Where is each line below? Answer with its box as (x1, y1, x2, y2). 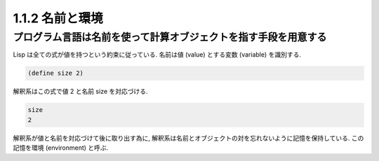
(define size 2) (27, 69, 84, 77)
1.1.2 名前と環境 (13, 10, 103, 26)
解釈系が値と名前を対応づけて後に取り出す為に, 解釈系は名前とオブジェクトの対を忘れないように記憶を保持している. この (13, 134, 364, 142)
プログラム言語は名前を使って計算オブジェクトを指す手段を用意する (13, 31, 327, 43)
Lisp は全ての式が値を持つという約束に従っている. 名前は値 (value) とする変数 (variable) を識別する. (13, 50, 302, 59)
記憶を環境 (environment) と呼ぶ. (13, 143, 109, 152)
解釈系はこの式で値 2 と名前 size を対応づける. (13, 87, 148, 96)
